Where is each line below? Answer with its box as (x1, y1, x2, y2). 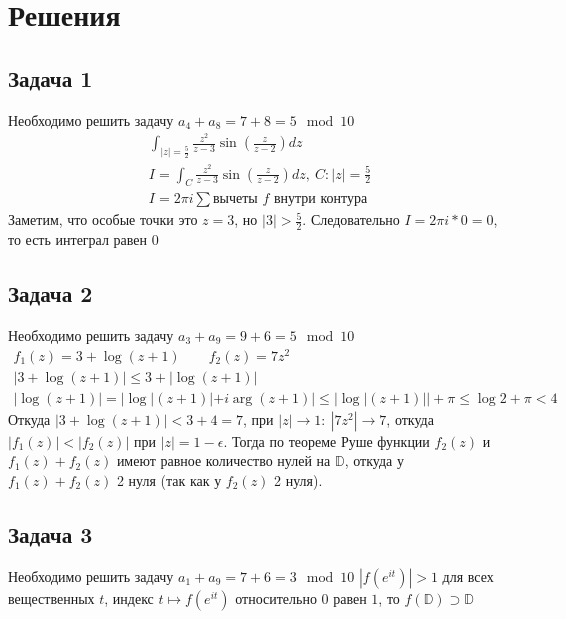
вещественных (8, 587, 95, 608)
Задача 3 (8, 518, 93, 549)
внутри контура (273, 192, 368, 207)
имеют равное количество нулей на (116, 450, 331, 471)
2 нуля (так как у (116, 469, 222, 490)
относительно (235, 587, 317, 608)
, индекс (104, 587, 154, 608)
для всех (442, 565, 494, 586)
